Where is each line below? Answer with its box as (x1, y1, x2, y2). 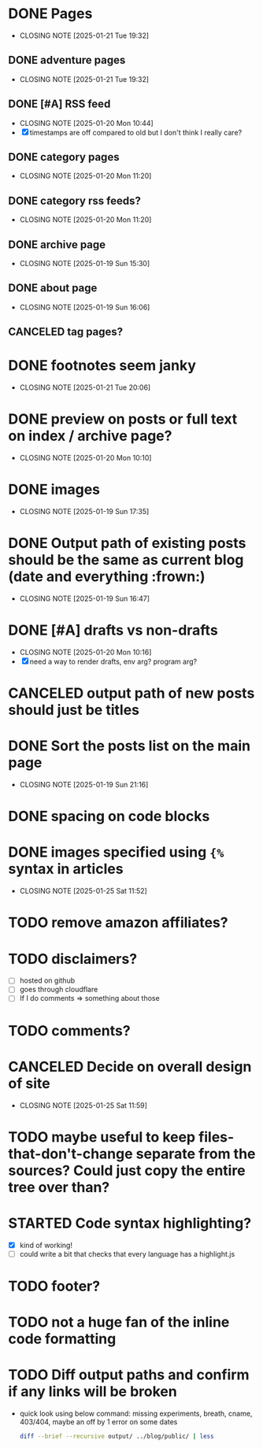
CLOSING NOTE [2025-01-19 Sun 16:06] (19, 302, 150, 312)
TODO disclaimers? (8, 950, 138, 968)
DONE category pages (8, 150, 120, 164)
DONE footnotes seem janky (8, 357, 197, 375)
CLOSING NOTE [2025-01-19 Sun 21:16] (19, 780, 149, 790)
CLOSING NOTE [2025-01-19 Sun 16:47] (19, 594, 150, 603)
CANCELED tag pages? (8, 325, 124, 339)
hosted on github (19, 976, 76, 985)
